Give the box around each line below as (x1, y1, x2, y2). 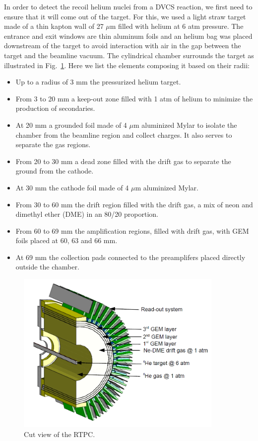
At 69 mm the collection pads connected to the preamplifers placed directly (15, 252, 246, 262)
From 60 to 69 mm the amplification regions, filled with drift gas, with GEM (15, 225, 249, 236)
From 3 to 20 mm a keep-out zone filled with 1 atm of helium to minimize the (15, 93, 253, 103)
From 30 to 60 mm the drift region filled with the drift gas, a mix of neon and (15, 199, 253, 209)
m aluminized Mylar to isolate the (133, 119, 237, 130)
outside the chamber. (15, 262, 79, 272)
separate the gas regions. (15, 139, 91, 150)
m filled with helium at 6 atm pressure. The (110, 21, 244, 31)
